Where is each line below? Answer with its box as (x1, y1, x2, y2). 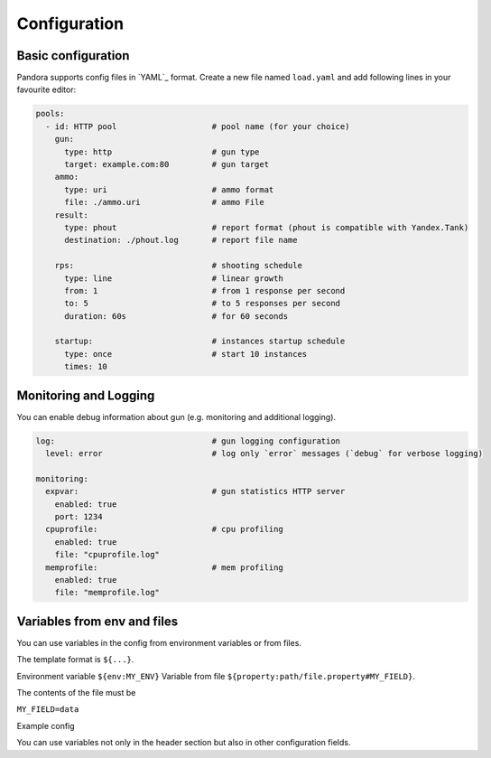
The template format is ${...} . (16, 654, 134, 665)
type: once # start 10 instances (64, 349, 308, 359)
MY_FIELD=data (16, 705, 79, 715)
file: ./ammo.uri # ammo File (64, 197, 265, 208)
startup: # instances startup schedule (54, 336, 346, 347)
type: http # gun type (64, 146, 260, 157)
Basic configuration (16, 48, 130, 63)
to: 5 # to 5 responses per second (64, 298, 341, 309)
